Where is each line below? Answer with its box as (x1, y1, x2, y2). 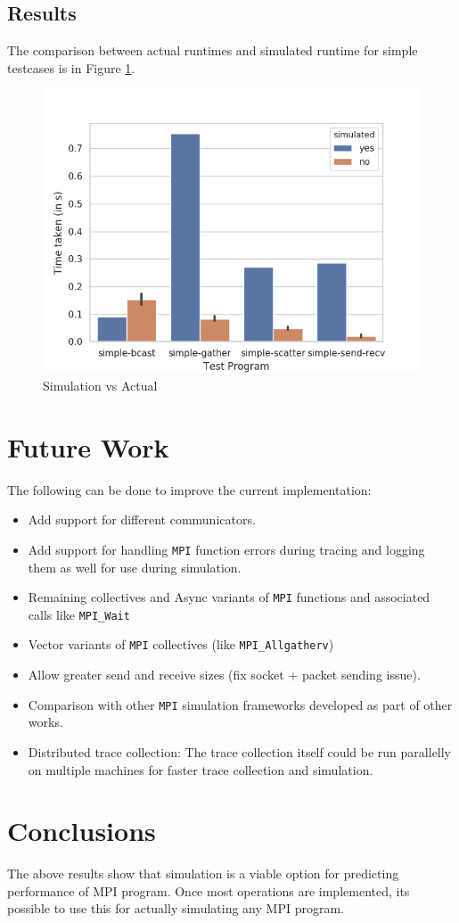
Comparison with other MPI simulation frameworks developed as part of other (28, 695, 453, 713)
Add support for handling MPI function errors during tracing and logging (28, 540, 425, 558)
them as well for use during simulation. (28, 557, 242, 576)
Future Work (7, 428, 169, 465)
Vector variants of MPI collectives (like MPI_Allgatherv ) (28, 635, 334, 654)
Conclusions (7, 812, 156, 849)
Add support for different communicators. (28, 510, 256, 529)
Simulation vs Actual (43, 375, 158, 394)
